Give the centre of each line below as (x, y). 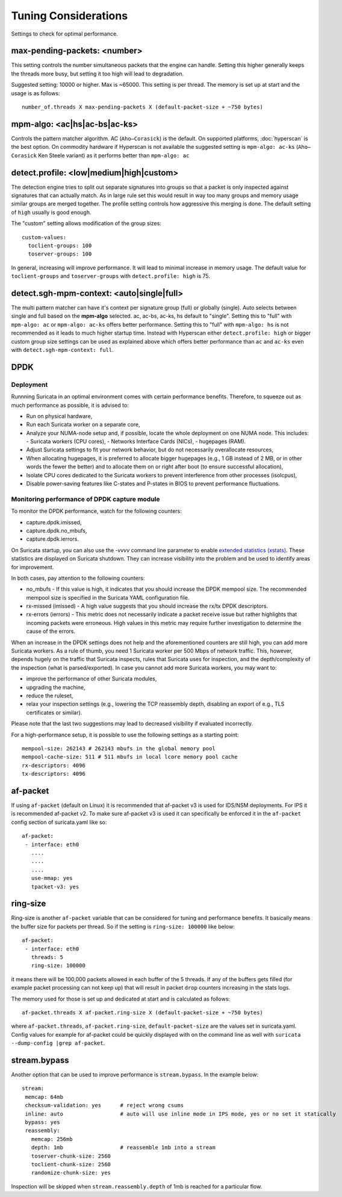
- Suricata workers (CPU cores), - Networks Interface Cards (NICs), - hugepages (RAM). (136, 441)
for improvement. (33, 567)
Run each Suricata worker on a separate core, (83, 424)
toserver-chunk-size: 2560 (71, 1156)
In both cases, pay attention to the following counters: (78, 578)
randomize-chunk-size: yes (71, 1173)
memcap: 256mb (52, 1139)
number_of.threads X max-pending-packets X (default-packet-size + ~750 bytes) (142, 107)
